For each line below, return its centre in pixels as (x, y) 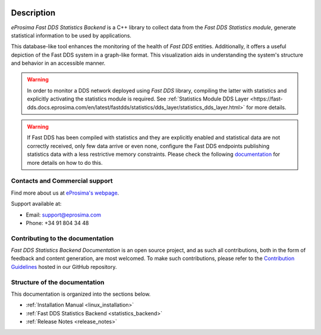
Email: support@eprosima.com (63, 215)
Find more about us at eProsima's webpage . (65, 193)
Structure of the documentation (58, 282)
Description (33, 13)
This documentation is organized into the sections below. (81, 294)
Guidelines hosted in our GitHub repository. (64, 267)
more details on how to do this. (65, 162)
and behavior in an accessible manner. (58, 63)
